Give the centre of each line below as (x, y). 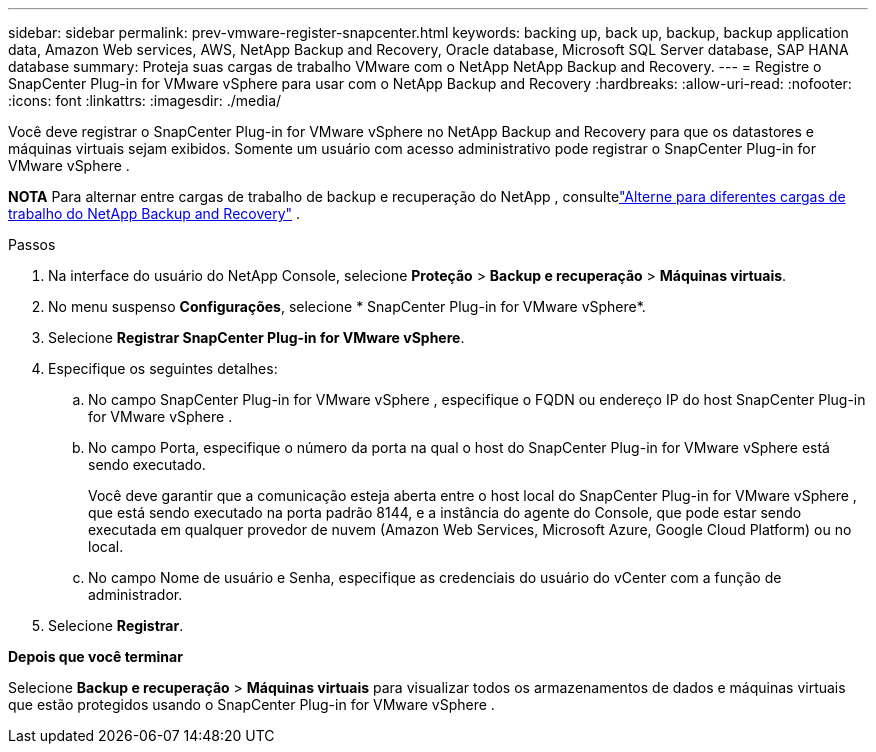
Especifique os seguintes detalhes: (163, 368)
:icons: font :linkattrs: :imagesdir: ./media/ (145, 100)
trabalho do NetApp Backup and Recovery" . (154, 213)
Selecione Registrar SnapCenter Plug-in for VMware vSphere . (256, 337)
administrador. (135, 594)
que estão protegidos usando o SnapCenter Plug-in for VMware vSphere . (251, 704)
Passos (32, 244)
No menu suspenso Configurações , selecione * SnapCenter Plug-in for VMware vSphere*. (347, 306)
